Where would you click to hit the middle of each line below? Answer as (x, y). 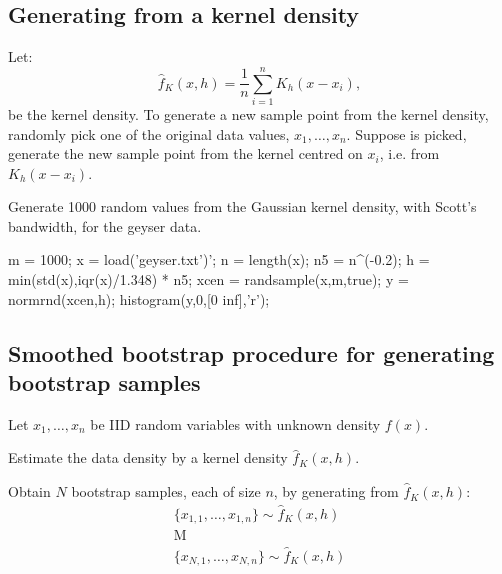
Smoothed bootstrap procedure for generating (251, 352)
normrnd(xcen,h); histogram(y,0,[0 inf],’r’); (139, 298)
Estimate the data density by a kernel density (148, 457)
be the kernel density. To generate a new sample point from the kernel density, (248, 113)
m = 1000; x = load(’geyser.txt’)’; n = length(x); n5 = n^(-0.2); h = (219, 259)
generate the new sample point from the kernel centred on (185, 153)
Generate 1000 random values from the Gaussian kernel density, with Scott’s (242, 206)
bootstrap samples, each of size (166, 491)
